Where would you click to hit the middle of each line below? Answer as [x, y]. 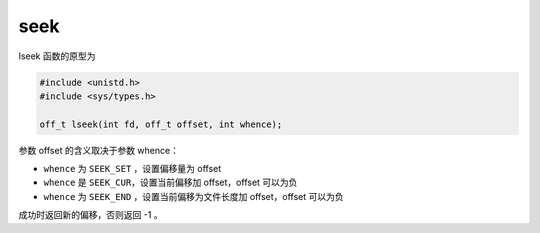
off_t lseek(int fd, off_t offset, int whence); [161, 124]
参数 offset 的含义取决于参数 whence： [99, 150]
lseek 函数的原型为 [57, 56]
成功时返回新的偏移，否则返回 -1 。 [91, 215]
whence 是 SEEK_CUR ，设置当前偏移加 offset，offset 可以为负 [170, 182]
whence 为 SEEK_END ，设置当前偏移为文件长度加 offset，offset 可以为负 [193, 196]
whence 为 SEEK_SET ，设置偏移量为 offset [132, 169]
